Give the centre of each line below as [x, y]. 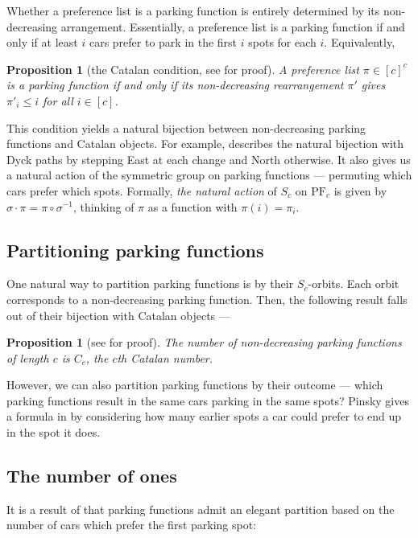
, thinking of [103, 206]
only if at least [42, 42]
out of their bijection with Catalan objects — [118, 315]
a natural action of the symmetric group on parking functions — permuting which [209, 175]
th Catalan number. [165, 357]
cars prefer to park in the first [163, 42]
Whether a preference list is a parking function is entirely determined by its [193, 10]
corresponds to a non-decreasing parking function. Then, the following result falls [207, 299]
